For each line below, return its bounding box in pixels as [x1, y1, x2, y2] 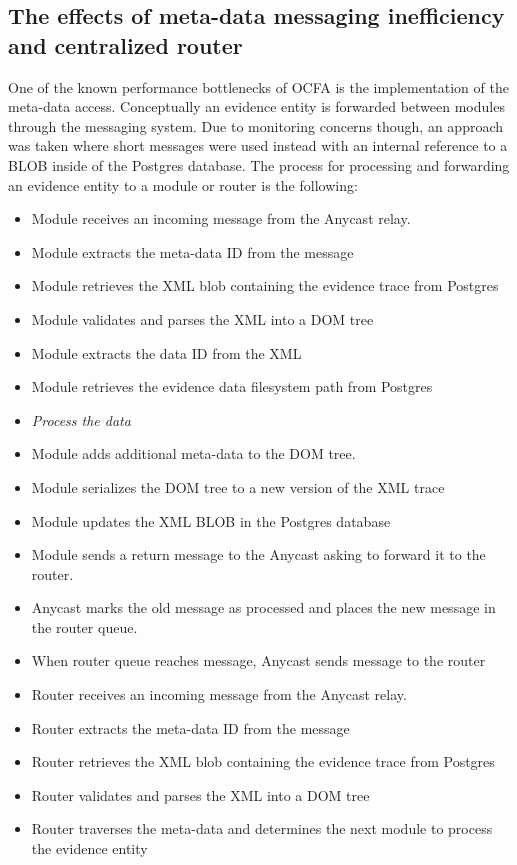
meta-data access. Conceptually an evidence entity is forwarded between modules [8, 96, 505, 117]
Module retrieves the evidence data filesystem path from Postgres [31, 376, 433, 397]
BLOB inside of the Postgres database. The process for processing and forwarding [8, 154, 510, 175]
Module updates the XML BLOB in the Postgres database [31, 510, 391, 531]
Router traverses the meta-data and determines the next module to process [31, 818, 493, 839]
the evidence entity [31, 838, 148, 859]
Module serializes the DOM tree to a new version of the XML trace [31, 476, 445, 497]
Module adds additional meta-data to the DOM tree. [31, 443, 356, 464]
